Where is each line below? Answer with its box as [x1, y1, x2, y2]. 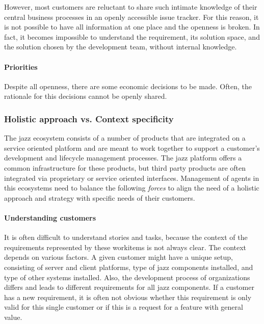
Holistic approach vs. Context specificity [4, 112, 174, 125]
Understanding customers [4, 212, 96, 223]
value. [4, 311, 22, 322]
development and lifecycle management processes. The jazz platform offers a [4, 152, 242, 163]
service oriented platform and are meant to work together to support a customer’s [4, 142, 260, 153]
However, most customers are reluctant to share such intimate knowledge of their [4, 2, 257, 12]
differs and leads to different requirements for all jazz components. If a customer [4, 282, 254, 292]
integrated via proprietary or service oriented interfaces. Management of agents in [4, 172, 259, 183]
